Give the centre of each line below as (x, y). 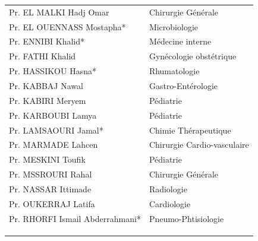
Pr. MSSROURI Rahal (51, 174)
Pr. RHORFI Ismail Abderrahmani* (75, 218)
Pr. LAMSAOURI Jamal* (56, 130)
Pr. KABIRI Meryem (48, 100)
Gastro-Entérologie (183, 85)
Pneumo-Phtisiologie (186, 218)
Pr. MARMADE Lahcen (54, 145)
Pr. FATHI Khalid (43, 56)
